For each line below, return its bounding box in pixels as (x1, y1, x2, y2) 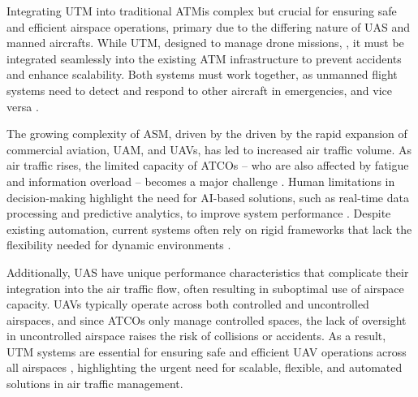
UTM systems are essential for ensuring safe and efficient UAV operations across (6, 343, 407, 360)
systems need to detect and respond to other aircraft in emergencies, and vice (6, 81, 392, 98)
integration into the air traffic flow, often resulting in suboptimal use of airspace (6, 279, 404, 296)
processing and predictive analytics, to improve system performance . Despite (6, 205, 391, 222)
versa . (6, 97, 39, 114)
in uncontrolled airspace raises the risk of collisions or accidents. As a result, (6, 327, 386, 344)
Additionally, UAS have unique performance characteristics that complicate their (6, 263, 409, 280)
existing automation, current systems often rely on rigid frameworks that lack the (6, 220, 412, 237)
